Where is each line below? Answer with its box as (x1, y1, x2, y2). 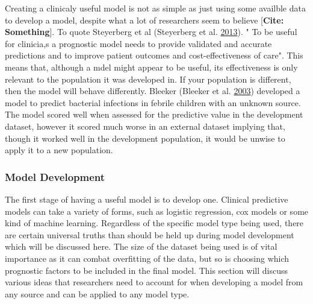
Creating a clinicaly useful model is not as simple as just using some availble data (5, 2, 306, 14)
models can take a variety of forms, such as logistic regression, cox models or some (5, 204, 309, 217)
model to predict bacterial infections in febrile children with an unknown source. (5, 96, 301, 109)
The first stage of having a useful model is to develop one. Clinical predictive (5, 192, 288, 205)
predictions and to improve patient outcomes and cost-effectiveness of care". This (5, 49, 303, 62)
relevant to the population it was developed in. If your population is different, (5, 72, 291, 85)
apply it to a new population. (5, 144, 113, 156)
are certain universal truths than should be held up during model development (5, 228, 294, 241)
